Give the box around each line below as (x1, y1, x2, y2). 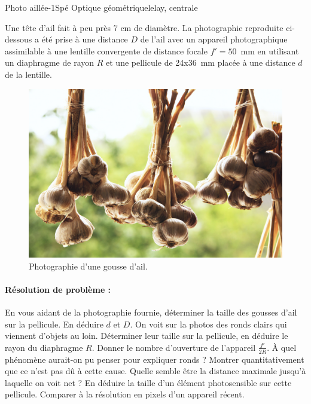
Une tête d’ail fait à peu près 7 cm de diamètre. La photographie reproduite (5, 21, 283, 33)
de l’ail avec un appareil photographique (140, 33, 288, 45)
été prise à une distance (41, 33, 128, 45)
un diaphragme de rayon (5, 56, 94, 69)
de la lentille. (5, 68, 52, 80)
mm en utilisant (240, 44, 299, 57)
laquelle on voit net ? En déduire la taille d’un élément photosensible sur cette (5, 376, 292, 388)
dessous (5, 33, 32, 45)
